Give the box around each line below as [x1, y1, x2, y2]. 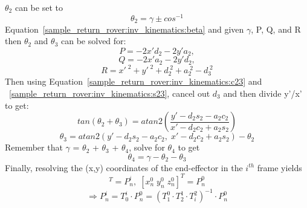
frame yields [257, 161, 302, 174]
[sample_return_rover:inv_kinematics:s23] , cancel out [9, 87, 210, 100]
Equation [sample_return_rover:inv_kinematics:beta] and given [5, 22, 244, 35]
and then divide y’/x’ [223, 87, 302, 100]
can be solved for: [61, 34, 126, 47]
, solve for [129, 141, 165, 154]
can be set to [15, 1, 63, 13]
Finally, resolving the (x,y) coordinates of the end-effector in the [5, 161, 243, 174]
